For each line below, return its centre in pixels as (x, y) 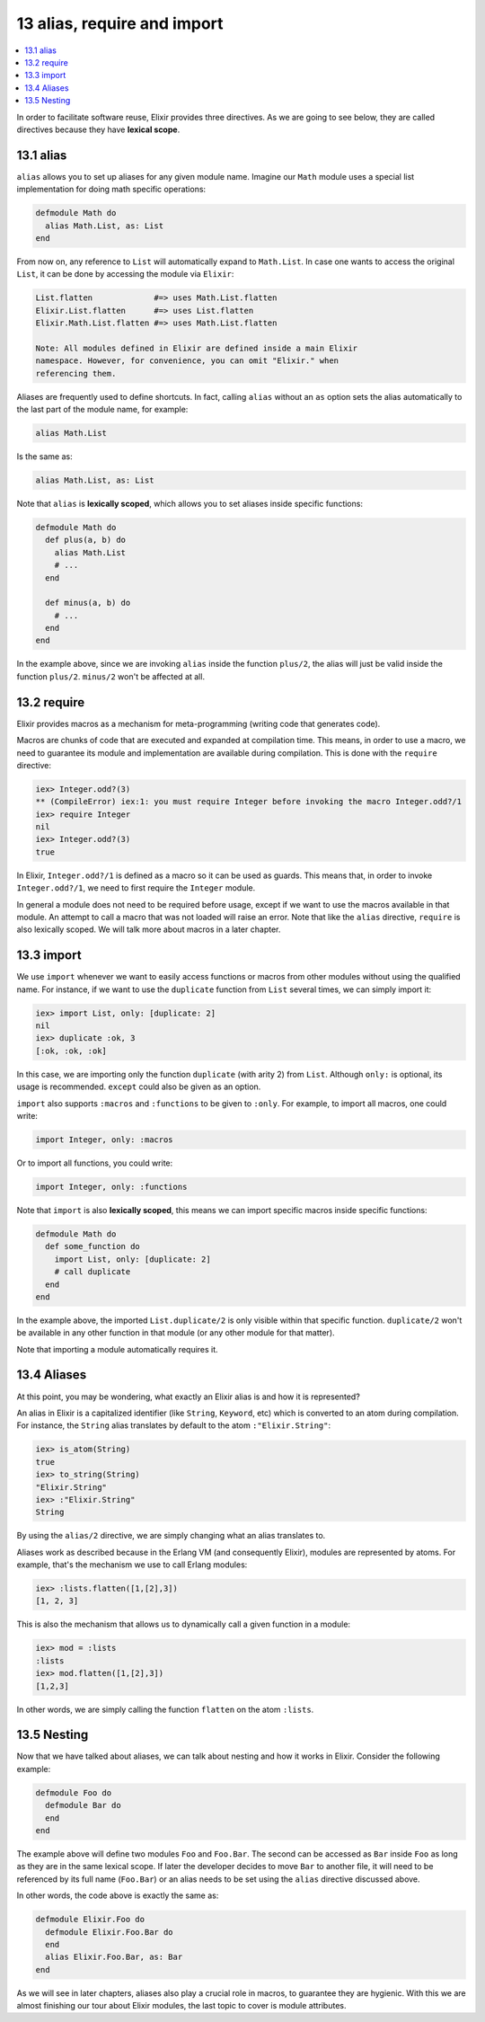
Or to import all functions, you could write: (95, 1163)
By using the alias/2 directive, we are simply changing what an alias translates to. (171, 1536)
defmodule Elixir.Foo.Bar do (110, 1932)
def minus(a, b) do (88, 603)
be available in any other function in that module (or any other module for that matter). (176, 1333)
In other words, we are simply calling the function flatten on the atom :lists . (165, 1709)
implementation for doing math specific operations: (111, 190)
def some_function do (93, 1246)
